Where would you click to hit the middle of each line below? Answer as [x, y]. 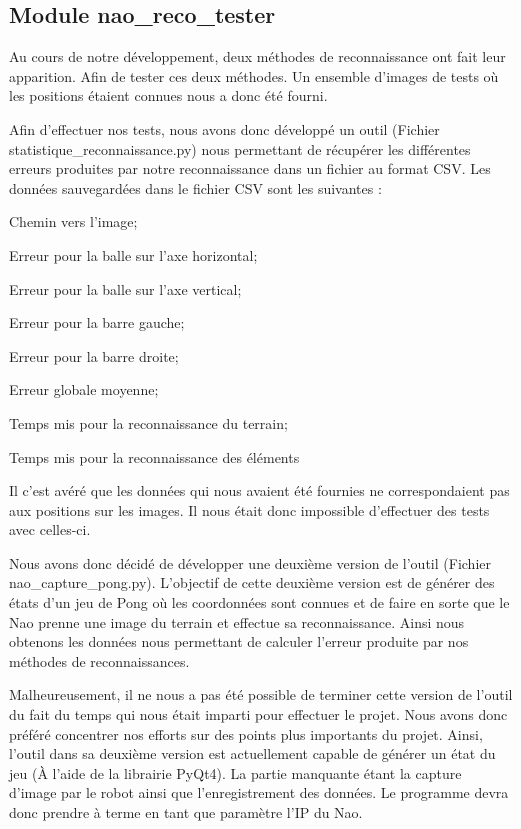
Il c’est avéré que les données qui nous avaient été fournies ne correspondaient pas [259, 490]
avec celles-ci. [50, 529]
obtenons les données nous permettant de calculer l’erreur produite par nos [239, 641]
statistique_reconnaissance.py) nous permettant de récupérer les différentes [240, 148]
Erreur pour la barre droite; [94, 355]
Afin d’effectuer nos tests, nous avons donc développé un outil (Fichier [224, 128]
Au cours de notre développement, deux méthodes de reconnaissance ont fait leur [257, 56]
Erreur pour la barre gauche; [97, 322]
